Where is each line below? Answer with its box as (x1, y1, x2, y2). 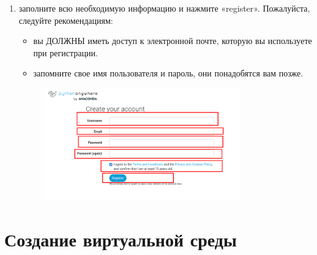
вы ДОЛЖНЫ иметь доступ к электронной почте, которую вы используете (33, 34, 312, 47)
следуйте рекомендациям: (18, 13, 113, 26)
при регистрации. (33, 46, 98, 59)
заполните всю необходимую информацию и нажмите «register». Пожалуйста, (18, 2, 310, 14)
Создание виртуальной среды (4, 227, 237, 252)
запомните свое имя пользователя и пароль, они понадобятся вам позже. (33, 67, 304, 79)
